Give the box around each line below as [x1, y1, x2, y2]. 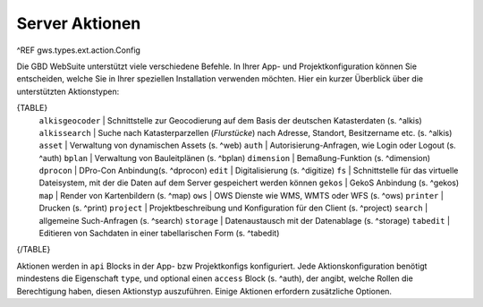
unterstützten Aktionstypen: [16, 86, 120, 97]
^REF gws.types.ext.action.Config [16, 45, 140, 55]
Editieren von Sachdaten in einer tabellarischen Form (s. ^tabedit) [38, 228, 280, 239]
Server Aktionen [16, 13, 141, 33]
